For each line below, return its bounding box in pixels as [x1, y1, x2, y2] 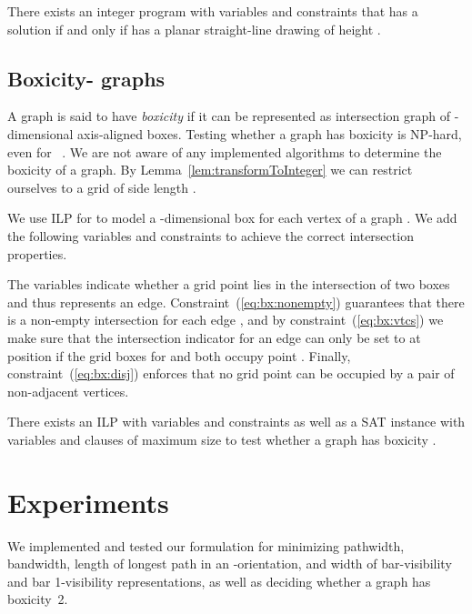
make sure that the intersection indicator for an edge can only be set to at [7, 327, 421, 347]
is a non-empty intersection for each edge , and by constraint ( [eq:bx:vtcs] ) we [7, 310, 444, 329]
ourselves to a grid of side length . [7, 177, 196, 196]
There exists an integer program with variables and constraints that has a [7, 2, 418, 20]
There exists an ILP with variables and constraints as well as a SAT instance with [7, 412, 466, 431]
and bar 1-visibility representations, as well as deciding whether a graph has [7, 571, 431, 590]
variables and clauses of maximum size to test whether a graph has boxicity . [7, 429, 437, 448]
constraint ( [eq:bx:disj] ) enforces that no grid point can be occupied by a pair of [7, 364, 455, 383]
